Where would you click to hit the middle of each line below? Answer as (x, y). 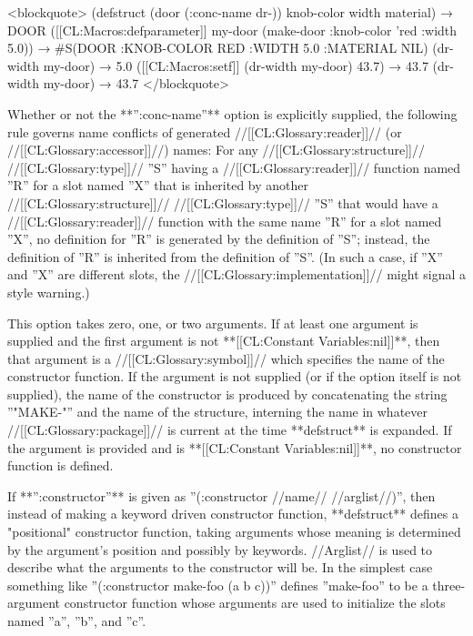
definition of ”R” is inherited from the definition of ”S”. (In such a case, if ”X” (225, 256)
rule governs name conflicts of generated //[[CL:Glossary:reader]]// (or (205, 131)
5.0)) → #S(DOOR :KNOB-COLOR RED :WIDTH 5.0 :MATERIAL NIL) (218, 48)
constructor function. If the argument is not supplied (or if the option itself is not (235, 376)
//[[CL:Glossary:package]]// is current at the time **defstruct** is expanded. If (230, 430)
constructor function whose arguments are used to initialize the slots (255, 603)
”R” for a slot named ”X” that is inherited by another (158, 185)
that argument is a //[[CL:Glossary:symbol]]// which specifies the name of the (226, 358)
